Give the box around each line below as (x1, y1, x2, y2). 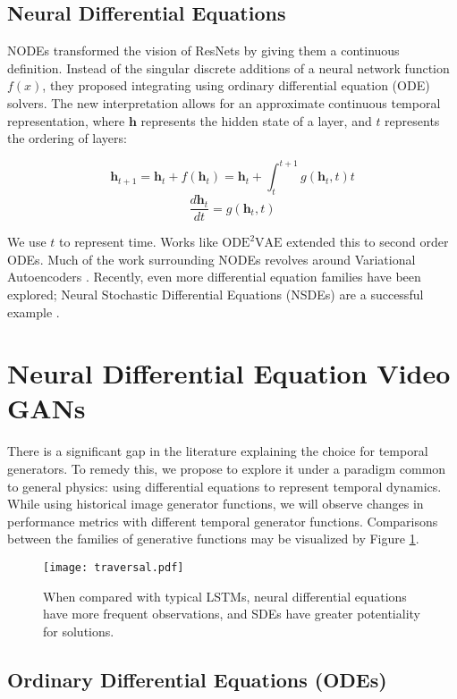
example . (7, 302, 60, 321)
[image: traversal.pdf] (43, 560, 184, 574)
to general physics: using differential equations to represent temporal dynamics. (7, 476, 442, 495)
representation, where (7, 111, 125, 130)
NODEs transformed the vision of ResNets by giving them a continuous (7, 41, 400, 60)
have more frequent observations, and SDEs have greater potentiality (43, 604, 420, 623)
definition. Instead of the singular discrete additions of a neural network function (7, 58, 450, 77)
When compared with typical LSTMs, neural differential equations (43, 586, 407, 605)
